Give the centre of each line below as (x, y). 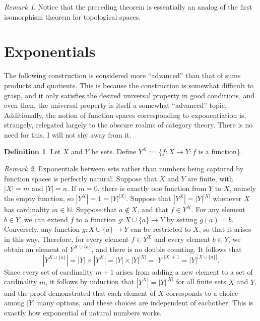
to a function (96, 219)
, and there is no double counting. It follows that (167, 249)
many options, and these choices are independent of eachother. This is (145, 303)
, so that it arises (225, 229)
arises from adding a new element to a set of (184, 271)
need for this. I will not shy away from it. (68, 134)
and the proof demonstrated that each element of (80, 293)
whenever (227, 198)
